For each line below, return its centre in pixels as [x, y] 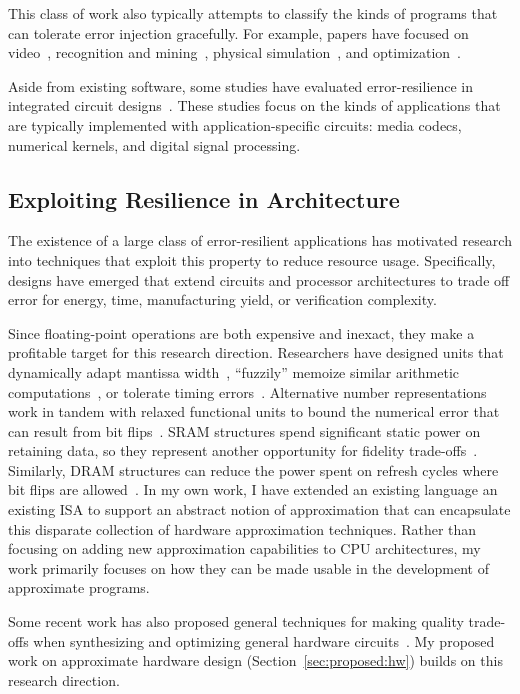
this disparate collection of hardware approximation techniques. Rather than [242, 528]
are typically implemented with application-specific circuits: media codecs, [235, 124]
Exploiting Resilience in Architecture [204, 198]
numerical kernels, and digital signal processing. [154, 144]
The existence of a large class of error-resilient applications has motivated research [260, 240]
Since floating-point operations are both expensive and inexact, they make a [241, 332]
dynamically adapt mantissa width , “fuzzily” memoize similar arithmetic [234, 371]
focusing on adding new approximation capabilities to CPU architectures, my [244, 548]
